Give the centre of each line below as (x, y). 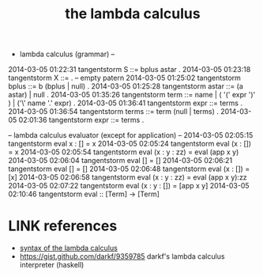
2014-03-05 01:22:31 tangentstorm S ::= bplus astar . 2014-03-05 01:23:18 (130, 70)
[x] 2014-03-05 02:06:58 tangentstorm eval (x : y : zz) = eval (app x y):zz (128, 177)
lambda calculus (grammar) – (67, 54)
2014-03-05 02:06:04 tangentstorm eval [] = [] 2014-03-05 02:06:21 (120, 161)
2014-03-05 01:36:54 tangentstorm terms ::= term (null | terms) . (113, 112)
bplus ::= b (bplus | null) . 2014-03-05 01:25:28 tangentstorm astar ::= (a (126, 86)
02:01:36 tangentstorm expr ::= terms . (81, 120)
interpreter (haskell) (52, 265)
